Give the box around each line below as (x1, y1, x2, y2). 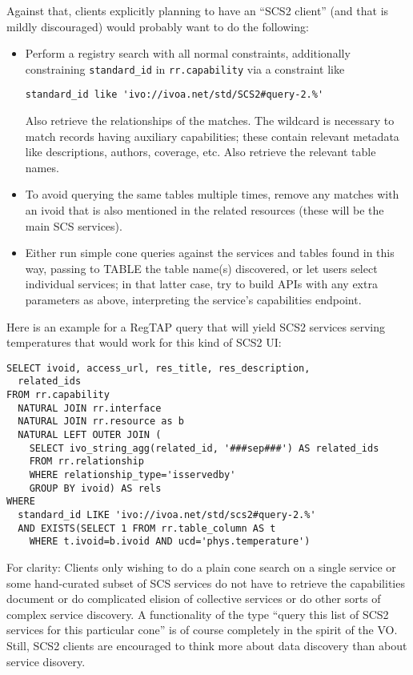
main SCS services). (25, 217, 122, 234)
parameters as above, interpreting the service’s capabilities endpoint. (25, 291, 362, 308)
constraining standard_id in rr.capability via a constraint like (25, 60, 345, 77)
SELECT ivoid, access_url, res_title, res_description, (6, 362, 311, 374)
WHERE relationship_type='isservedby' (29, 469, 236, 481)
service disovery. (6, 653, 86, 669)
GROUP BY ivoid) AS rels (29, 482, 162, 494)
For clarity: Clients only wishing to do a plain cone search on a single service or (6, 559, 396, 575)
